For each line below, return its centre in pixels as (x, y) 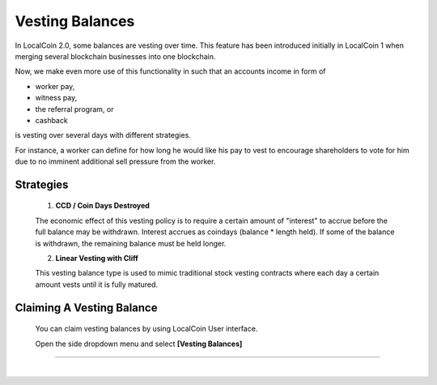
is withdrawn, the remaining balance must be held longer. (131, 243)
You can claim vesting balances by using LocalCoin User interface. (146, 329)
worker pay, (55, 86)
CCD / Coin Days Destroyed (102, 206)
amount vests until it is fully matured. (96, 284)
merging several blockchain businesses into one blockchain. (115, 56)
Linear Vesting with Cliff (97, 259)
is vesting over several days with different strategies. (103, 135)
